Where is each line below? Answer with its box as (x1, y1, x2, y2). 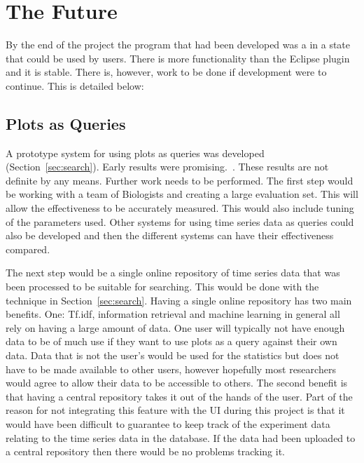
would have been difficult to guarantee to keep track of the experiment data (6, 416, 330, 431)
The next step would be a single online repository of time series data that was (6, 265, 340, 280)
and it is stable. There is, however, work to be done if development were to (6, 65, 327, 79)
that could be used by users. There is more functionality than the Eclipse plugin (6, 51, 350, 65)
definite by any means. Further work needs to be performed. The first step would (6, 173, 353, 187)
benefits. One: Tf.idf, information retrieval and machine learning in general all (6, 307, 340, 321)
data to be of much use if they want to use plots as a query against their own (6, 334, 337, 349)
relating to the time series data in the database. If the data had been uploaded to (6, 430, 356, 445)
